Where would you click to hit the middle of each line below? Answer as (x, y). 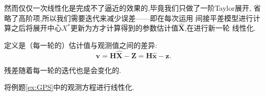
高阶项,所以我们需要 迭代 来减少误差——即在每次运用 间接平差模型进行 (136, 18)
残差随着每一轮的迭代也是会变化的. (63, 70)
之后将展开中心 (36, 28)
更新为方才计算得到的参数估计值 (125, 28)
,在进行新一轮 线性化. (220, 28)
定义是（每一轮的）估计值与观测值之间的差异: (81, 45)
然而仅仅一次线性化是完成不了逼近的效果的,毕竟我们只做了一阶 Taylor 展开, (128, 8)
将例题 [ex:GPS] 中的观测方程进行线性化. (69, 87)
